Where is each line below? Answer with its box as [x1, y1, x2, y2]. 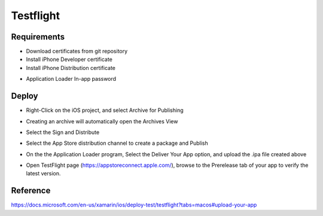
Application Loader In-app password [26, 75, 117, 83]
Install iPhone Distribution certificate [26, 64, 116, 71]
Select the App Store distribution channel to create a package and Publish [26, 139, 209, 147]
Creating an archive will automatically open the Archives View [26, 117, 178, 125]
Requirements [11, 32, 65, 42]
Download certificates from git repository [26, 48, 128, 55]
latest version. [26, 170, 61, 177]
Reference [11, 185, 51, 196]
